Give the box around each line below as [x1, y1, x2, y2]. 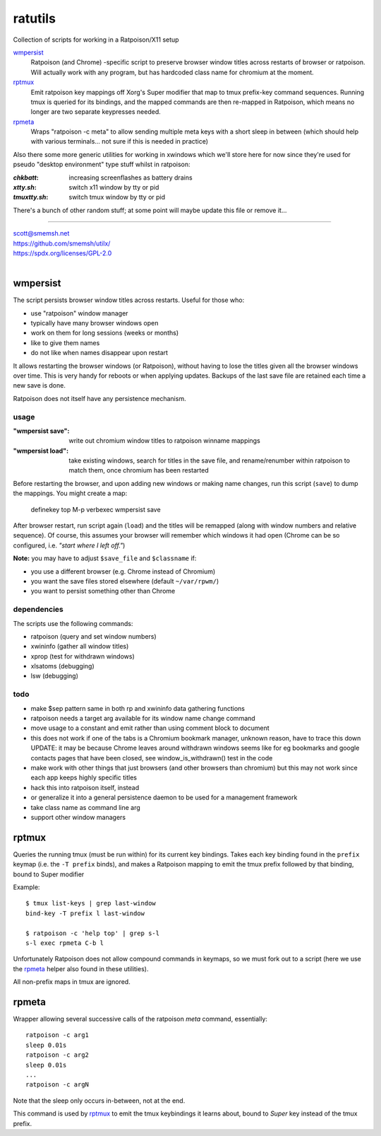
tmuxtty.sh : [13, 193, 49, 202]
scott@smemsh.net [13, 229, 70, 238]
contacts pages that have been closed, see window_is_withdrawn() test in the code [30, 753, 273, 762]
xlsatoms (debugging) [30, 662, 95, 671]
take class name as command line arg [30, 803, 140, 811]
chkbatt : [13, 173, 39, 182]
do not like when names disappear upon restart [30, 349, 169, 357]
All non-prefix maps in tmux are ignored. [13, 978, 131, 986]
